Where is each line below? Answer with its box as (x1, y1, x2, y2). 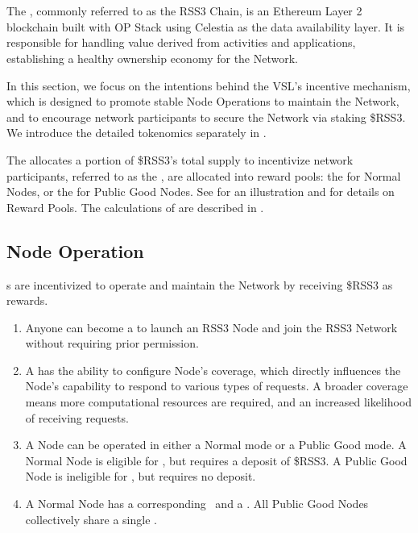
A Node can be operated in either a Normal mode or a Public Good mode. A (25, 436, 407, 453)
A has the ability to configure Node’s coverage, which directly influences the (25, 361, 401, 378)
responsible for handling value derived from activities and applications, (6, 34, 356, 51)
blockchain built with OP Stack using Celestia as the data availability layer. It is (6, 18, 405, 35)
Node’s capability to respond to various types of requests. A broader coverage (25, 377, 408, 394)
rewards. (6, 292, 48, 309)
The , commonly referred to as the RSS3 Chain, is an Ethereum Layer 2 (6, 2, 362, 19)
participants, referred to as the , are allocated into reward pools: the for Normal (6, 167, 401, 184)
